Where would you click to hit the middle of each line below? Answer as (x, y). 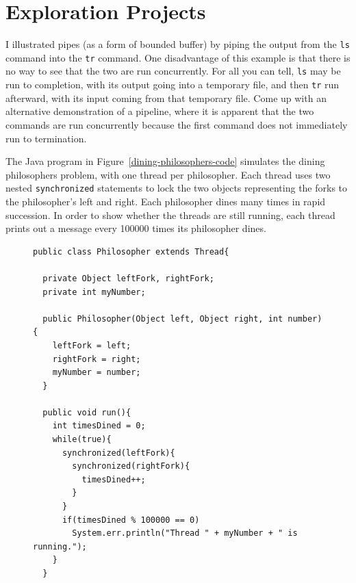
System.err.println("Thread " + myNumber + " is (185, 533)
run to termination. (46, 138)
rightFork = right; (97, 359)
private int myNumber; (94, 292)
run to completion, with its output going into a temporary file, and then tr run (173, 85)
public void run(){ (87, 412)
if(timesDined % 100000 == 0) (131, 520)
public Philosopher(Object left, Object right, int (163, 319)
